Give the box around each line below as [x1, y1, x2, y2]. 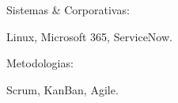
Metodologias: [6, 55, 74, 71]
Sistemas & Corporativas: [6, 2, 130, 17]
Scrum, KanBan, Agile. [6, 81, 119, 97]
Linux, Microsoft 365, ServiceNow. [6, 28, 172, 44]
